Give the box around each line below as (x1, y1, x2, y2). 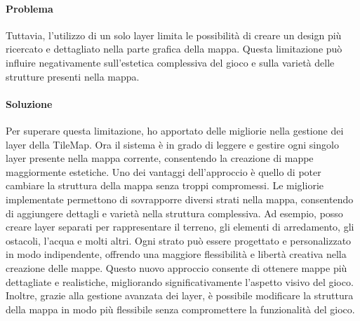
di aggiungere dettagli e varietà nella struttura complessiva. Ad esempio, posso (6, 205, 343, 220)
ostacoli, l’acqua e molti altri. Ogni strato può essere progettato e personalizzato (6, 233, 352, 247)
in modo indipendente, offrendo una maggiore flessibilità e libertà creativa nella (6, 247, 347, 261)
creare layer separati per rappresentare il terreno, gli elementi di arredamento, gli (6, 219, 354, 234)
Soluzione (6, 96, 53, 111)
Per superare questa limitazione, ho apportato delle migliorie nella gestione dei (6, 123, 344, 137)
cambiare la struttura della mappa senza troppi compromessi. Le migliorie (6, 178, 324, 193)
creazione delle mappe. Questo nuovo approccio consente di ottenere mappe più (6, 260, 347, 275)
